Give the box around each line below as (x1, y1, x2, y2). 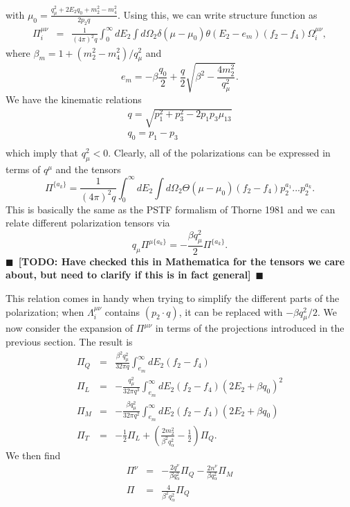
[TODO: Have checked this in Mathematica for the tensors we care (18, 254, 345, 268)
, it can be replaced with (178, 304, 283, 319)
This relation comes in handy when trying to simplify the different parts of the (6, 290, 340, 305)
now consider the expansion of (6, 321, 133, 335)
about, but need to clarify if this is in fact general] (6, 267, 251, 282)
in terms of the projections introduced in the (155, 321, 344, 335)
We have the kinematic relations (6, 91, 142, 106)
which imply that (6, 145, 79, 159)
